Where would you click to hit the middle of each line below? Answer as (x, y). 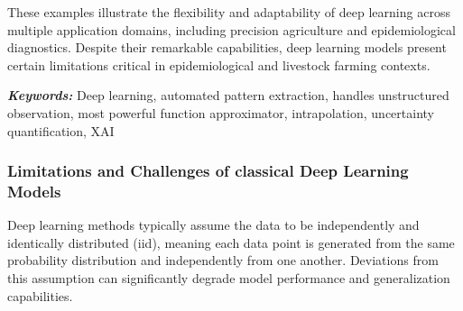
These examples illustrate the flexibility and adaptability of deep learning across (229, 12)
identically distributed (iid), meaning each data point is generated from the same (231, 242)
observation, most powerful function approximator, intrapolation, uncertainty (221, 112)
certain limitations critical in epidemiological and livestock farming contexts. (219, 64)
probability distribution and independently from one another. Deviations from (223, 260)
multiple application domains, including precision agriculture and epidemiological (231, 29)
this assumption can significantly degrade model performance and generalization (229, 278)
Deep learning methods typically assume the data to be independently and (213, 225)
